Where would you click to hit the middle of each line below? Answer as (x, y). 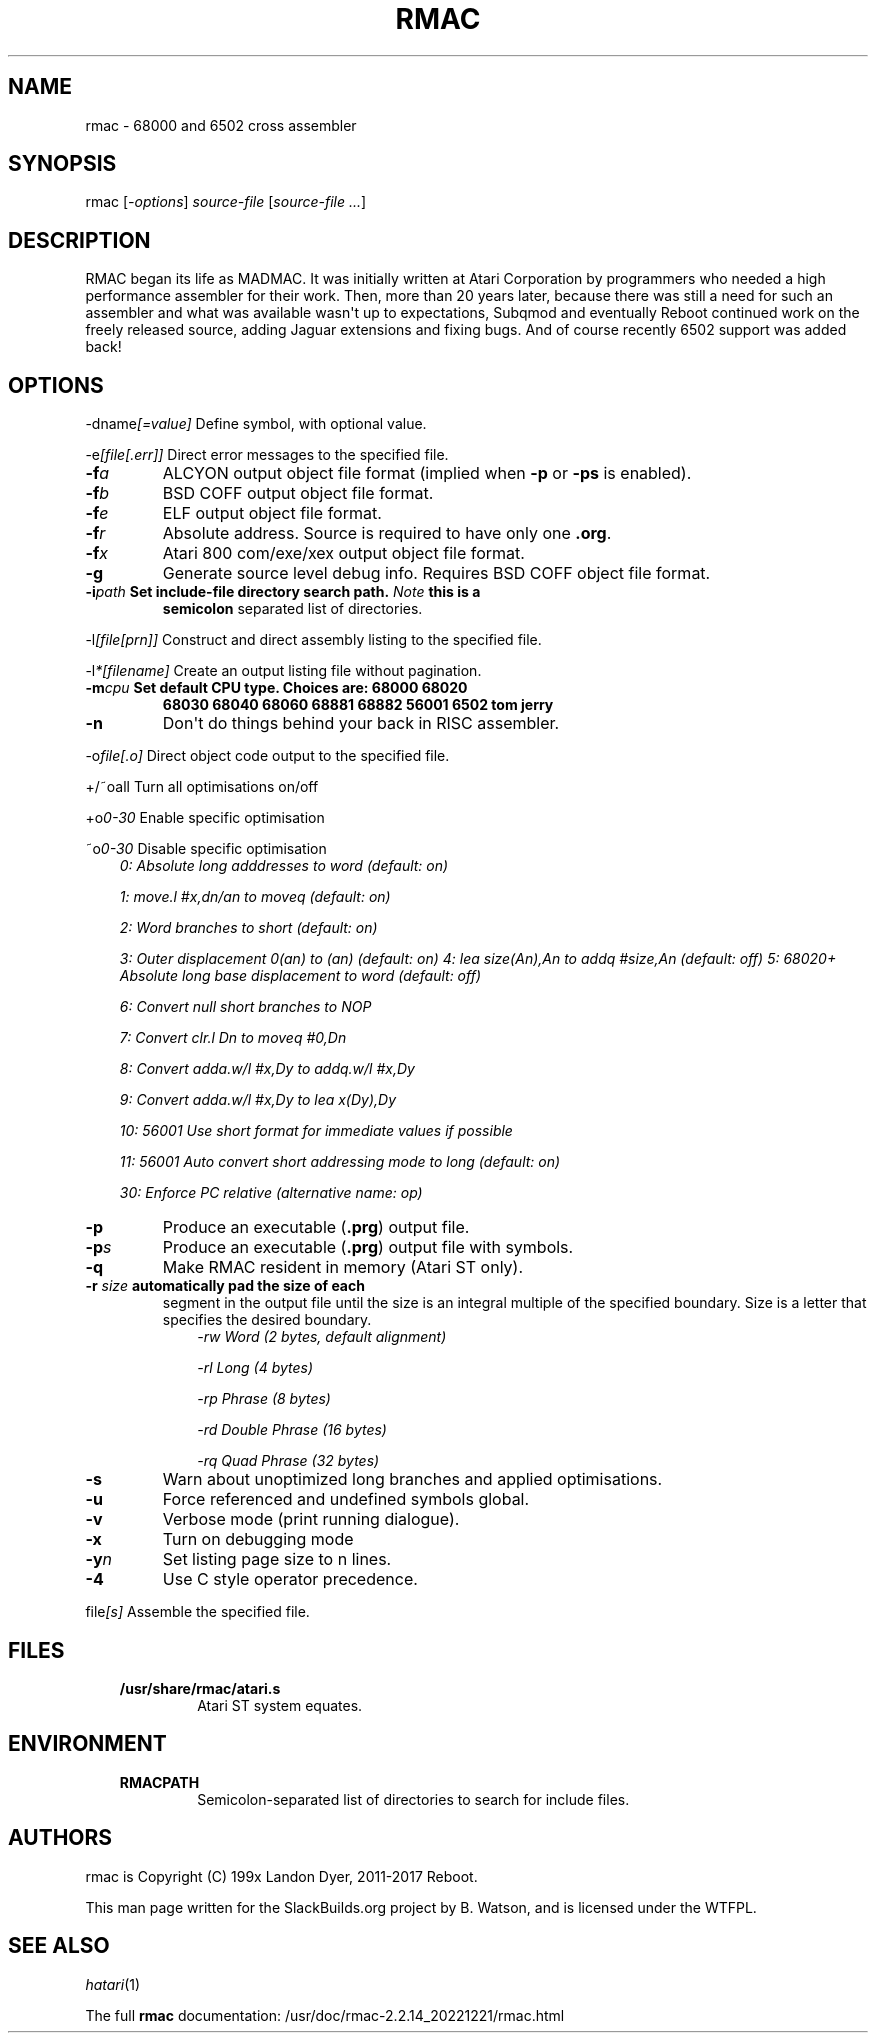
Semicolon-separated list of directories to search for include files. (413, 1799)
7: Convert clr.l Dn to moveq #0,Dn (233, 1038)
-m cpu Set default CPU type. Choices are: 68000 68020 (276, 688)
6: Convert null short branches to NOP (245, 1007)
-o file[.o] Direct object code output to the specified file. (267, 756)
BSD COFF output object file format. (298, 493)
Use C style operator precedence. (290, 1579)
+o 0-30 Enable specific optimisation (205, 818)
